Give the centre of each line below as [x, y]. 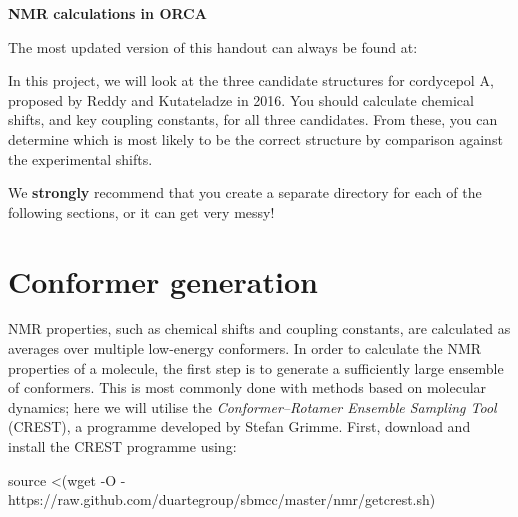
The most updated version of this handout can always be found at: [213, 46]
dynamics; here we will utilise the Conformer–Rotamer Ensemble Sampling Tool [252, 406]
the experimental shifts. [80, 158]
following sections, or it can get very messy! [141, 211]
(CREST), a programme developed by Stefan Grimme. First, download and [239, 426]
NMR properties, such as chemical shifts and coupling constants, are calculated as [259, 328]
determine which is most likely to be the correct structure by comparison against [255, 138]
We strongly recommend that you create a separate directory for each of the [245, 192]
